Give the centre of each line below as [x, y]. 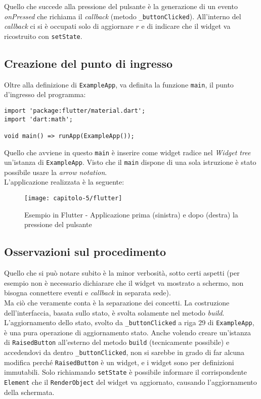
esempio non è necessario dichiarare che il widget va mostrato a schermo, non [124, 282]
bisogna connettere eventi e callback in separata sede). [88, 293]
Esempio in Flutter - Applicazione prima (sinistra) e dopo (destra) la [131, 214]
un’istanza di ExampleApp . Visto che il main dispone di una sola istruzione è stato [130, 162]
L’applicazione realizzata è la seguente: [64, 182]
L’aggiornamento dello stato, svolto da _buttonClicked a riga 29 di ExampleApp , [129, 322]
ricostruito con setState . [43, 36]
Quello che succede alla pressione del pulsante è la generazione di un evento [121, 6]
